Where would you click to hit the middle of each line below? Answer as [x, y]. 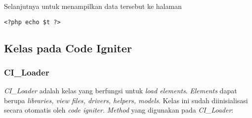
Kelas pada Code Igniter [68, 48]
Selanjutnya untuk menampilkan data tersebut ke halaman [93, 6]
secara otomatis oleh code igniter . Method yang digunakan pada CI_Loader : [119, 110]
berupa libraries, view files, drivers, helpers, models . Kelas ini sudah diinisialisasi [126, 100]
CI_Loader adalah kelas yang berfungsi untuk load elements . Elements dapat [121, 91]
